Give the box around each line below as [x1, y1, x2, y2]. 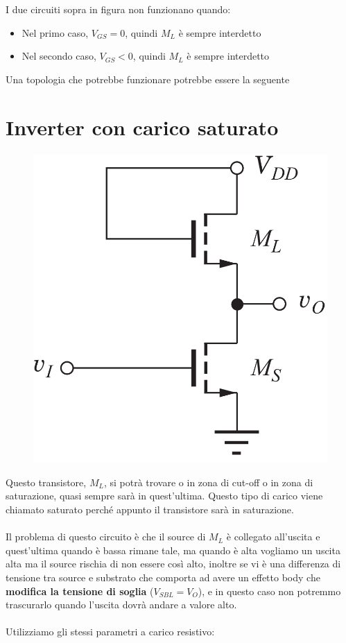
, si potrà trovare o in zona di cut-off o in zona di [103, 474, 313, 489]
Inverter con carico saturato [6, 112, 279, 141]
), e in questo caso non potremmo [198, 583, 341, 598]
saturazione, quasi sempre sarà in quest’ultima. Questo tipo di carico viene [6, 488, 323, 503]
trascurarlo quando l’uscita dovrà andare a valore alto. [6, 597, 237, 612]
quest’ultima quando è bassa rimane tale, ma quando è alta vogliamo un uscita [6, 542, 340, 557]
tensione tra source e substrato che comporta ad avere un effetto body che [6, 570, 320, 585]
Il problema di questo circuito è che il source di [6, 529, 206, 544]
